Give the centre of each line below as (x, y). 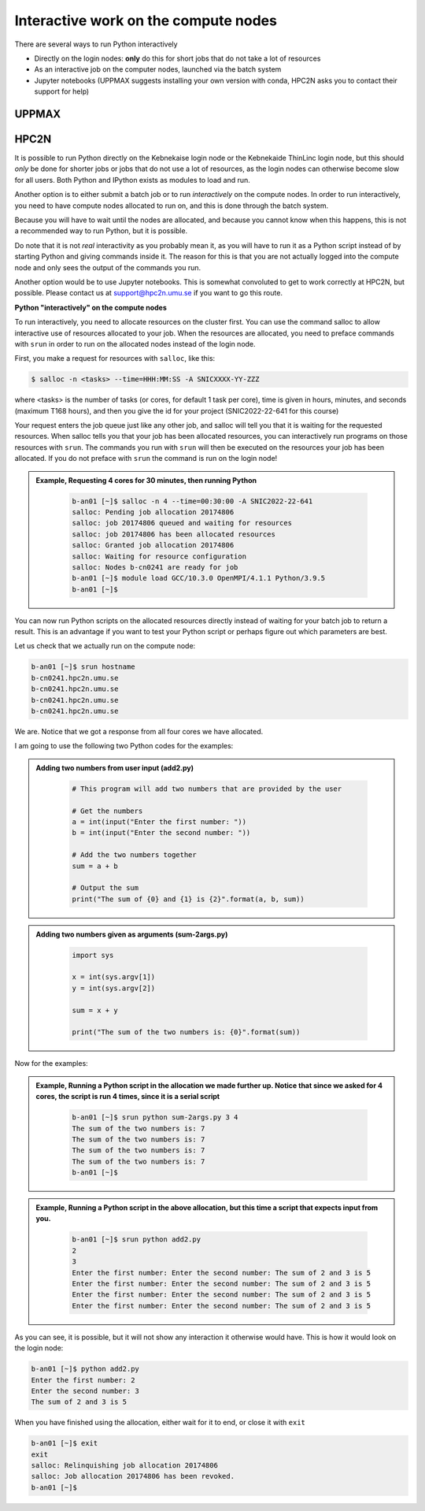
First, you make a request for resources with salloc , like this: (115, 358)
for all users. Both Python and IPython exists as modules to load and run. (133, 180)
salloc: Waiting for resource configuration (159, 556)
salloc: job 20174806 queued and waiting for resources (182, 523)
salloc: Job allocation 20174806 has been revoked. (133, 1476)
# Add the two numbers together (134, 855)
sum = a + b (95, 866)
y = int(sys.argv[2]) (114, 988)
